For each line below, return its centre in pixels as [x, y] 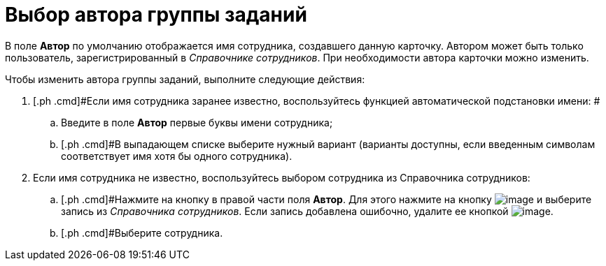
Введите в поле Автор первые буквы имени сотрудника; [197, 122]
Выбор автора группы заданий [156, 15]
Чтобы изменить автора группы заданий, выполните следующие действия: [185, 79]
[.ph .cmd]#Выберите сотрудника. [142, 232]
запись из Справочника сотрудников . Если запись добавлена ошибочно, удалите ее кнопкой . [307, 211]
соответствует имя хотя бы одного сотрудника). [177, 156]
